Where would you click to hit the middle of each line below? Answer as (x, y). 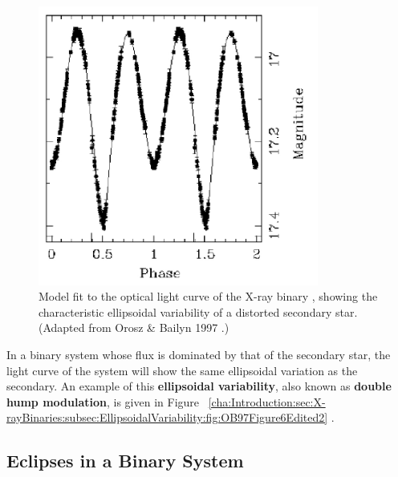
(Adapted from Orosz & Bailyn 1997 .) (134, 327)
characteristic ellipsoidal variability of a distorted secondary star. (198, 311)
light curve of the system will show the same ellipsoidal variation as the (182, 370)
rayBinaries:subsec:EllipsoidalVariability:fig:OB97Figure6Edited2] (167, 417)
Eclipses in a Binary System (125, 461)
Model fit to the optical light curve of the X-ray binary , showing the (208, 296)
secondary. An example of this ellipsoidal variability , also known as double (199, 386)
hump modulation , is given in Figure (103, 401)
